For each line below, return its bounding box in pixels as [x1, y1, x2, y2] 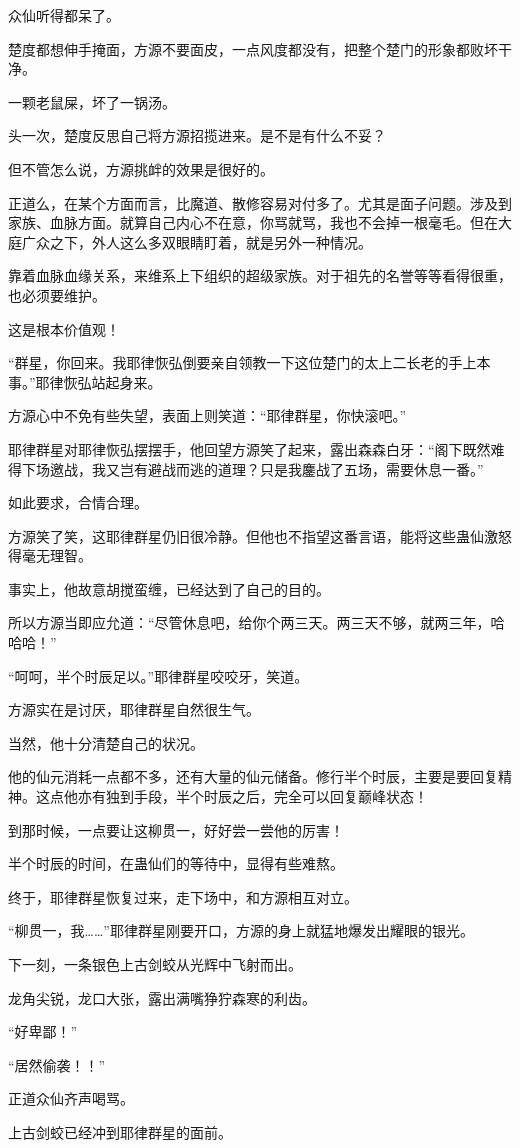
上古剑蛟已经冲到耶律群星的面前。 [8, 1121, 232, 1142]
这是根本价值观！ [8, 318, 120, 339]
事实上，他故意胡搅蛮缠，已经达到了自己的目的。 [8, 578, 330, 599]
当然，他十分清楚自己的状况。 [8, 732, 204, 753]
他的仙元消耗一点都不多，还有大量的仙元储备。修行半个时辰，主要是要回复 [8, 766, 498, 787]
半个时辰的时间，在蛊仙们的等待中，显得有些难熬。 [8, 853, 344, 874]
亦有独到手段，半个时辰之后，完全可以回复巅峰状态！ [77, 786, 428, 807]
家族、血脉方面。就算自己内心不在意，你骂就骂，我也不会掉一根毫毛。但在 [8, 212, 498, 233]
